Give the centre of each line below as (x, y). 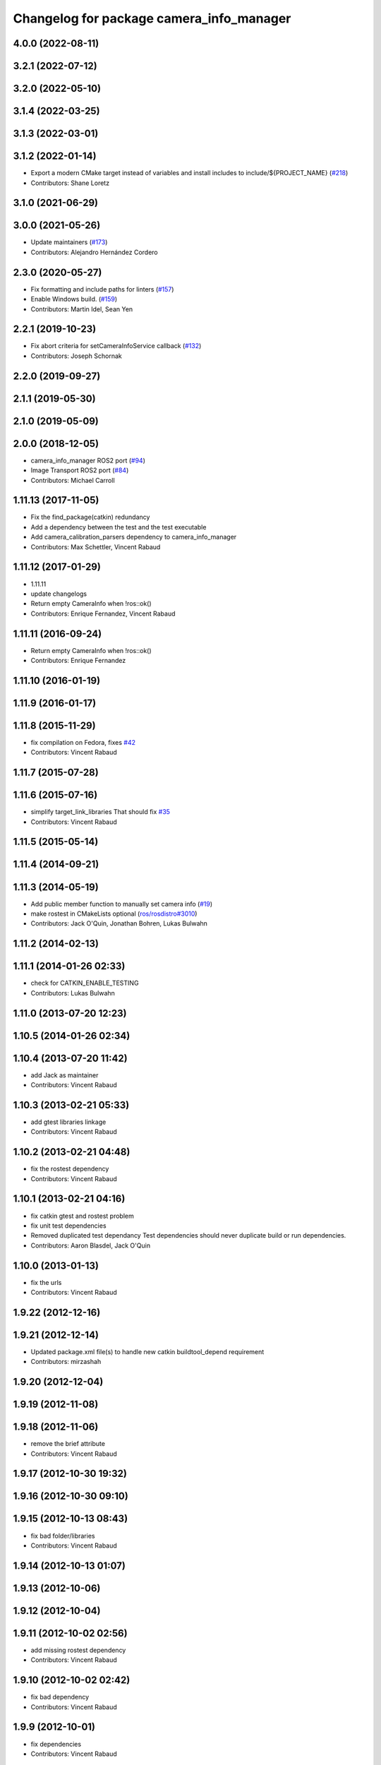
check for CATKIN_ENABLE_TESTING (85, 983)
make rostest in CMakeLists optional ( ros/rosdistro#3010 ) (114, 914)
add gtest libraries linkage (68, 1122)
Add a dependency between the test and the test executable (119, 527)
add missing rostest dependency (78, 1650)
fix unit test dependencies (68, 1226)
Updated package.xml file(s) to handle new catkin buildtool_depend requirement (147, 1351)
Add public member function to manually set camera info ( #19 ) (122, 904)
